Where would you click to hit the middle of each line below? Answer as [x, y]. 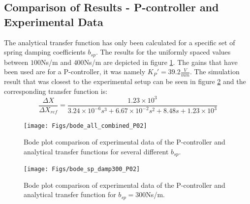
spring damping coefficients [45, 52]
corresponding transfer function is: [56, 91]
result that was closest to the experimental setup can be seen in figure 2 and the [125, 81]
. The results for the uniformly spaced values [163, 52]
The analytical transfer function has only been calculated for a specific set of [120, 42]
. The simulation [215, 72]
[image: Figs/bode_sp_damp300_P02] [82, 169]
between [16, 62]
